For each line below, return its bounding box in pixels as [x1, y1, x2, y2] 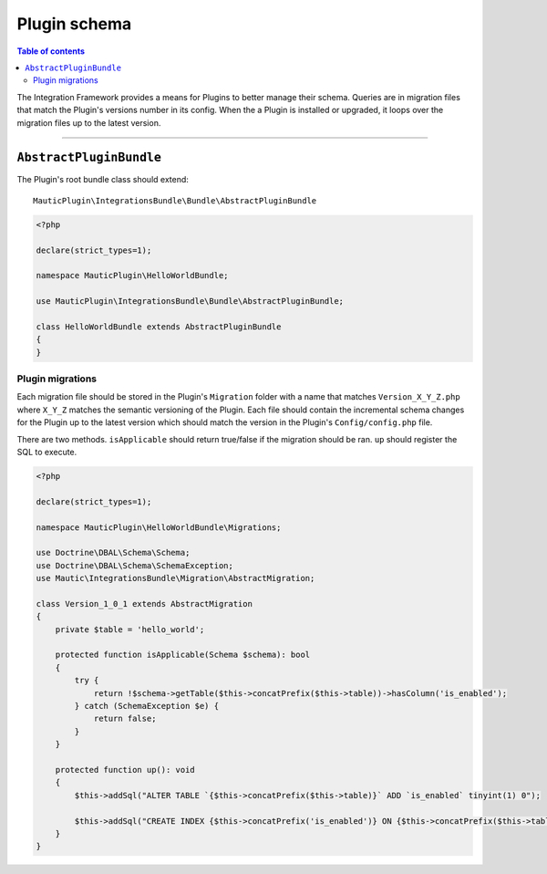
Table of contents [16, 46, 86, 57]
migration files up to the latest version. [16, 117, 161, 128]
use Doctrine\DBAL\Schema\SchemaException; [36, 560, 234, 570]
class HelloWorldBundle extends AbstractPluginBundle [36, 321, 282, 332]
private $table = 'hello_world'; [55, 624, 205, 634]
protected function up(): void [55, 765, 195, 775]
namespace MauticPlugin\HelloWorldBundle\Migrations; [36, 522, 282, 533]
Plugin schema [16, 14, 132, 34]
